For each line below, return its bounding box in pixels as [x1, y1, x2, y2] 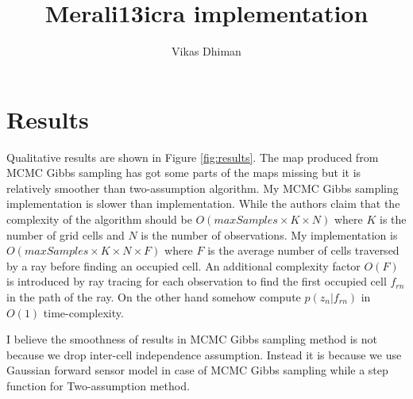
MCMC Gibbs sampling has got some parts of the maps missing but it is [6, 164, 361, 181]
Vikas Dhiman [172, 43, 241, 59]
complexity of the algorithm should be [6, 211, 192, 228]
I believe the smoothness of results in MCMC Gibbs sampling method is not [6, 331, 378, 347]
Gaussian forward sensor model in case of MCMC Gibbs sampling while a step [6, 362, 388, 378]
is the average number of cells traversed [207, 242, 399, 259]
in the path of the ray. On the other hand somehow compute [6, 289, 301, 305]
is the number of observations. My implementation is [141, 226, 398, 243]
